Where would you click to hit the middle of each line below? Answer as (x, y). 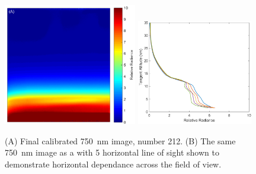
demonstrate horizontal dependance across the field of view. (113, 164)
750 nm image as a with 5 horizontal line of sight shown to (112, 152)
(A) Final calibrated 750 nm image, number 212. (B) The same (120, 140)
